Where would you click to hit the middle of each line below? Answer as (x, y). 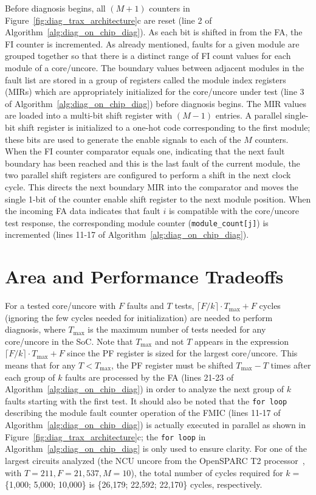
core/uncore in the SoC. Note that (69, 341)
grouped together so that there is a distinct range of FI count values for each (148, 56)
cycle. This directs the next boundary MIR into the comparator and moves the (152, 186)
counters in (170, 8)
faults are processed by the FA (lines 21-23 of (149, 377)
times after (291, 365)
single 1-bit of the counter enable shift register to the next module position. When (158, 199)
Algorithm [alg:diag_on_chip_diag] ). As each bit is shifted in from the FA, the (154, 32)
